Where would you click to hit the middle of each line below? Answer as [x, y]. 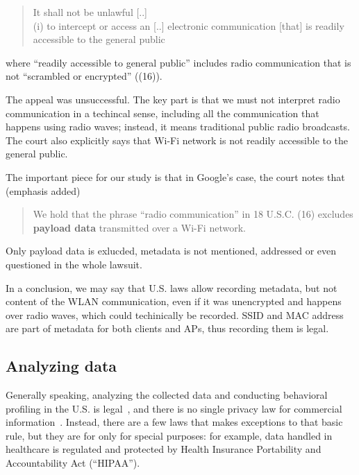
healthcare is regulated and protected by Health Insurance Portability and [164, 449]
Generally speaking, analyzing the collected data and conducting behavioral [167, 395]
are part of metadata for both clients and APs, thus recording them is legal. [167, 328]
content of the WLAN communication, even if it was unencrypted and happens [174, 301]
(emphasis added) [43, 190]
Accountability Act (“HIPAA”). [73, 463]
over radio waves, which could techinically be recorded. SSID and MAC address [175, 314]
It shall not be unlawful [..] [90, 12]
